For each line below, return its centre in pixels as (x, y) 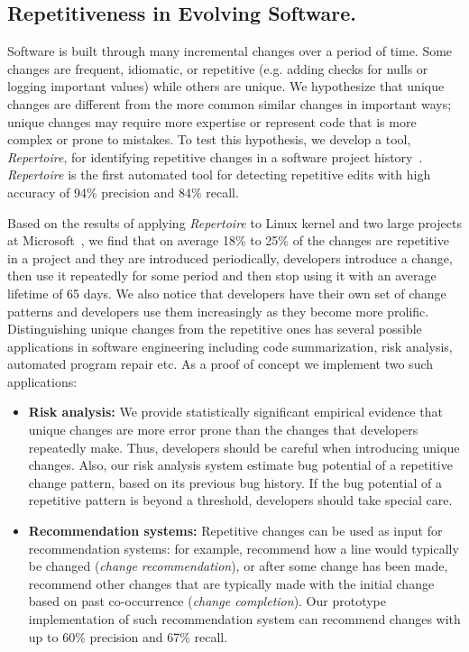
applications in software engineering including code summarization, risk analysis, (230, 346)
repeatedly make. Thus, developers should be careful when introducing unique (244, 447)
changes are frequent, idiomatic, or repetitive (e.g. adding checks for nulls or (218, 68)
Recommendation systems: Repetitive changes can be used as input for (235, 531)
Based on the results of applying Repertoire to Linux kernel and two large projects (234, 222)
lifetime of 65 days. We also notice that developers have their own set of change (227, 293)
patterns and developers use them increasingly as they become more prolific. (218, 311)
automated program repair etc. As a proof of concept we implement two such (221, 364)
